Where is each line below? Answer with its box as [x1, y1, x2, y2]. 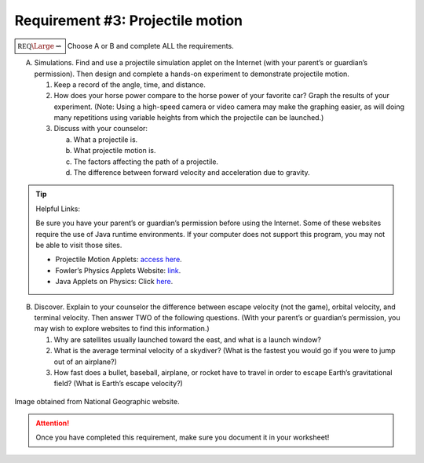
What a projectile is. [73, 134, 138, 144]
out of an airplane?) [53, 357, 118, 366]
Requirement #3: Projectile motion [14, 12, 243, 29]
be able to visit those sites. [35, 240, 122, 250]
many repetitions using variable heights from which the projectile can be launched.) [53, 113, 324, 122]
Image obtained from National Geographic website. [14, 396, 180, 406]
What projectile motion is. [73, 146, 156, 155]
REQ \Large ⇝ [17, 42, 62, 50]
